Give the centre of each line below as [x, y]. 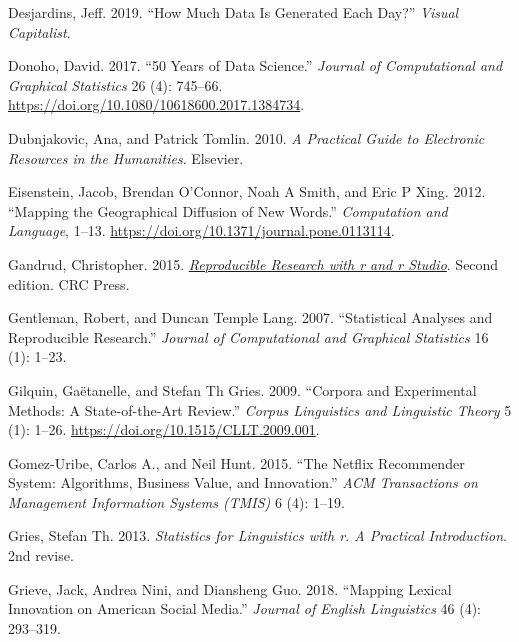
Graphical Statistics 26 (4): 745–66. [115, 84]
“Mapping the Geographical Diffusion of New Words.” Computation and [228, 210]
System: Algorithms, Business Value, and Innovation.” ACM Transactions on [243, 482]
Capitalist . [39, 31]
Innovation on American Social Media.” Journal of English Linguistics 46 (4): [245, 608]
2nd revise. [41, 555]
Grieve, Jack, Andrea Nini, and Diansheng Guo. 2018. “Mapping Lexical [230, 588]
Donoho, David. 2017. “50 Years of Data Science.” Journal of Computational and [255, 65]
